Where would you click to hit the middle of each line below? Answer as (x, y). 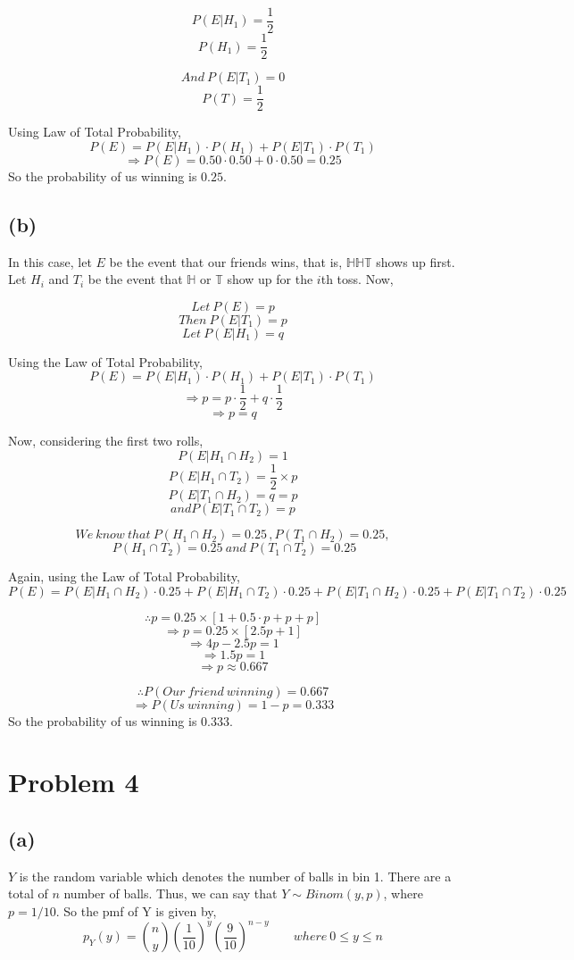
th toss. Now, (357, 279)
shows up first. (416, 261)
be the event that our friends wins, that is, (226, 261)
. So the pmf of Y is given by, (136, 911)
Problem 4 (74, 782)
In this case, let (50, 261)
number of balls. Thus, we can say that (171, 893)
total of (28, 893)
